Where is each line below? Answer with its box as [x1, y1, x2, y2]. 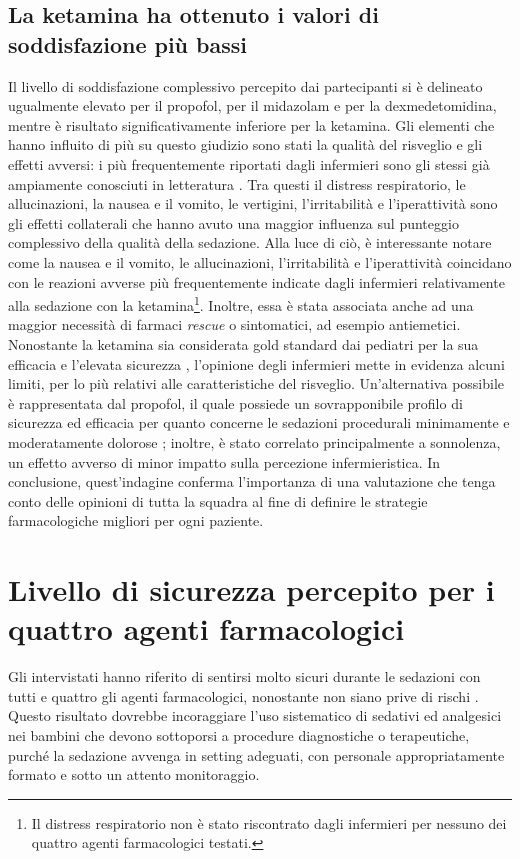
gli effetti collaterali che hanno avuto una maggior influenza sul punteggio [8, 212, 459, 233]
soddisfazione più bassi [8, 28, 248, 59]
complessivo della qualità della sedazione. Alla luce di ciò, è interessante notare [8, 232, 492, 253]
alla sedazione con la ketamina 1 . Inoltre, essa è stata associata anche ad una [8, 292, 474, 315]
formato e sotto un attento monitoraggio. [8, 764, 260, 785]
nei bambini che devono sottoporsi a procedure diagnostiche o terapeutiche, [8, 725, 470, 745]
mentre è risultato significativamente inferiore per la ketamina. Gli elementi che [8, 114, 495, 135]
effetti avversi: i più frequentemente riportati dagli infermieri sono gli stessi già [8, 153, 490, 174]
